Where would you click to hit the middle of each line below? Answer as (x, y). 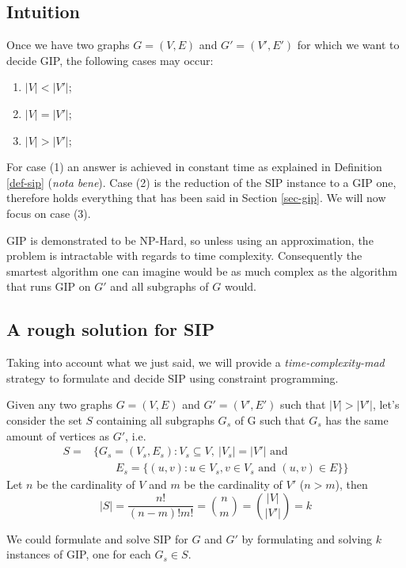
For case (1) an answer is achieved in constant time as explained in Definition (194, 167)
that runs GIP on (49, 286)
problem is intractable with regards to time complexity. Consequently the (184, 255)
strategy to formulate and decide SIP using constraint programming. (173, 377)
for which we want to (348, 45)
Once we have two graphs (68, 45)
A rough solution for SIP (111, 329)
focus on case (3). (49, 213)
